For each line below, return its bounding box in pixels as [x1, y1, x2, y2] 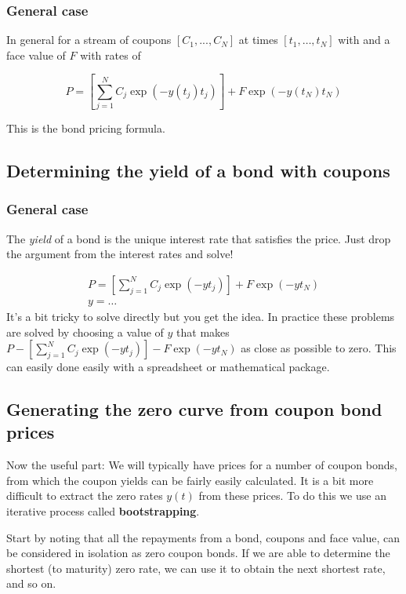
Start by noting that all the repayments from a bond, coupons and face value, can [6, 529, 400, 545]
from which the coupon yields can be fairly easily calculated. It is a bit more [6, 472, 374, 488]
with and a [338, 31, 390, 48]
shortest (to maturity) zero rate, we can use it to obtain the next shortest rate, [6, 559, 386, 576]
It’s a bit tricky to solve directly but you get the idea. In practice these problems [6, 308, 395, 324]
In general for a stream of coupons [6, 31, 172, 48]
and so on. [6, 575, 56, 592]
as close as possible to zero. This [241, 340, 397, 356]
